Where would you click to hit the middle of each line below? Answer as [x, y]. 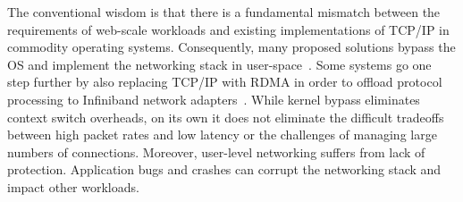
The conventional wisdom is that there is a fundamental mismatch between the [224, 12]
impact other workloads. [73, 186]
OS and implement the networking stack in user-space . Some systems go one [219, 64]
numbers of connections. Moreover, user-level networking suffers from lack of [216, 151]
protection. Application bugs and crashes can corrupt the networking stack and [224, 169]
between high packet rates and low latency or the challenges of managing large [222, 135]
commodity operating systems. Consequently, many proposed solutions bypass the [231, 47]
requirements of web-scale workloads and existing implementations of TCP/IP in [228, 29]
